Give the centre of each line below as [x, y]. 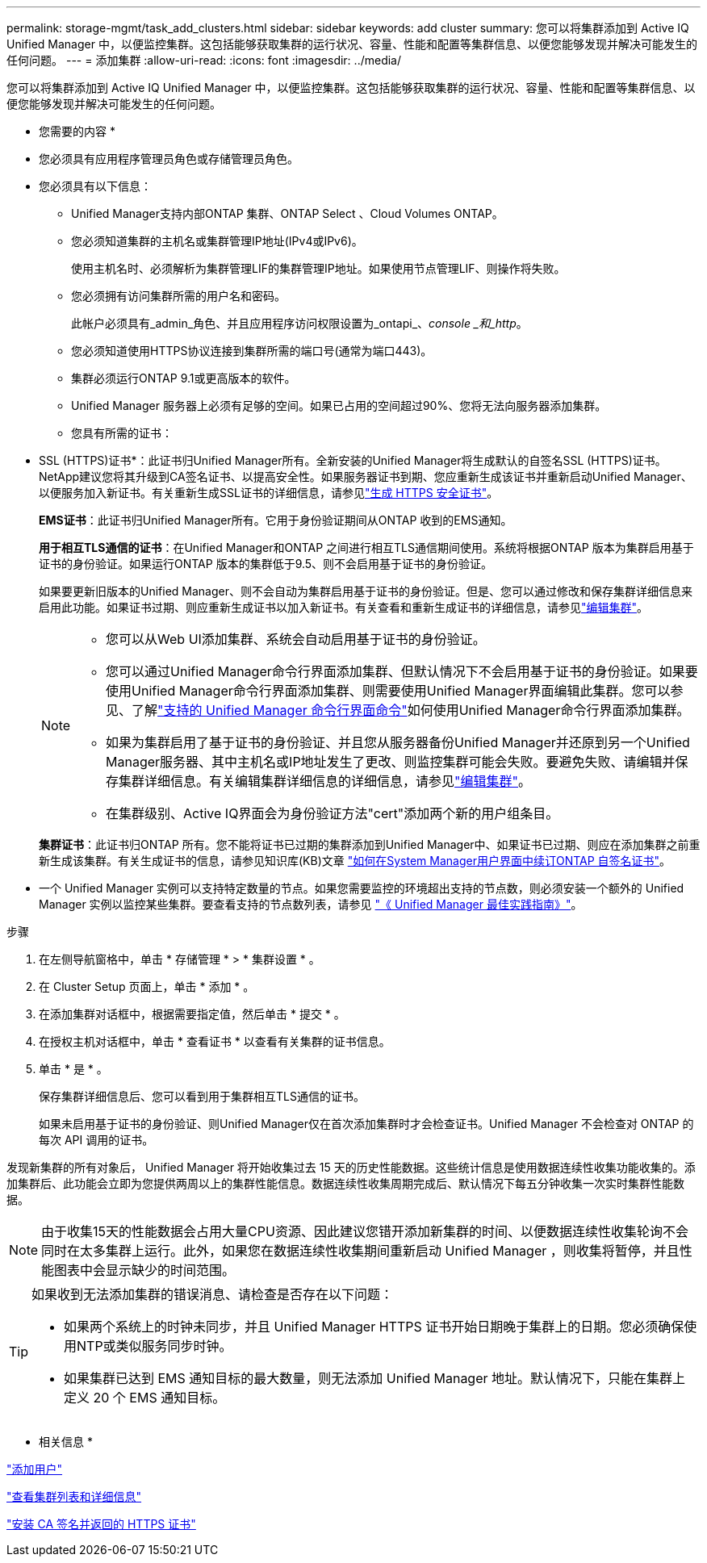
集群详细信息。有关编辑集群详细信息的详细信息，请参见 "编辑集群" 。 [325, 781]
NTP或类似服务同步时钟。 [155, 1346]
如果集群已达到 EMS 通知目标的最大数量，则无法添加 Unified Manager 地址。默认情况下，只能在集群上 [375, 1378]
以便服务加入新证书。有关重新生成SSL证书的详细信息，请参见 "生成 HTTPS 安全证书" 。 [269, 493]
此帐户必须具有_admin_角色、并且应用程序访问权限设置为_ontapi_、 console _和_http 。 [299, 323]
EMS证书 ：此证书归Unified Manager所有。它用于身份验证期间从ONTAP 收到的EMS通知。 [276, 520]
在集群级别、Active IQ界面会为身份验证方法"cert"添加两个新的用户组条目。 [333, 813]
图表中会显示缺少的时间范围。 [145, 1270]
